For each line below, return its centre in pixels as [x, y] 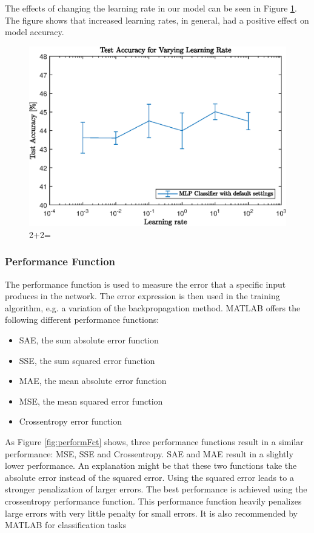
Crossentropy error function [70, 421]
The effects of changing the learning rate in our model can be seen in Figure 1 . [151, 8]
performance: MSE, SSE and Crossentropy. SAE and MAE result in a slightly [149, 453]
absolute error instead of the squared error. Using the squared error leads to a [149, 477]
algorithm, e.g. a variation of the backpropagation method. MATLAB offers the [153, 307]
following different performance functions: [82, 319]
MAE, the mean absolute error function [93, 381]
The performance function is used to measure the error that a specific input [145, 284]
